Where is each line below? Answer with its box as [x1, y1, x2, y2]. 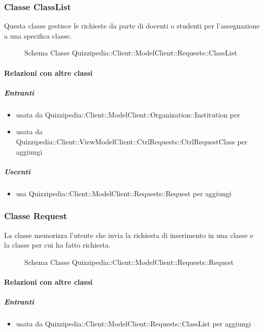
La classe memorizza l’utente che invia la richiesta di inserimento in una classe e [4, 229, 253, 240]
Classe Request [4, 209, 68, 222]
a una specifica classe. [4, 30, 72, 41]
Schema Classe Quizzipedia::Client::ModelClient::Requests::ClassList [24, 47, 237, 58]
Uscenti [4, 166, 30, 176]
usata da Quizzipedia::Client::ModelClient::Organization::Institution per [16, 109, 240, 119]
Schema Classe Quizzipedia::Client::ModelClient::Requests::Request [24, 256, 234, 267]
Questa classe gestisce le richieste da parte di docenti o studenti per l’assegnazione [4, 20, 260, 31]
